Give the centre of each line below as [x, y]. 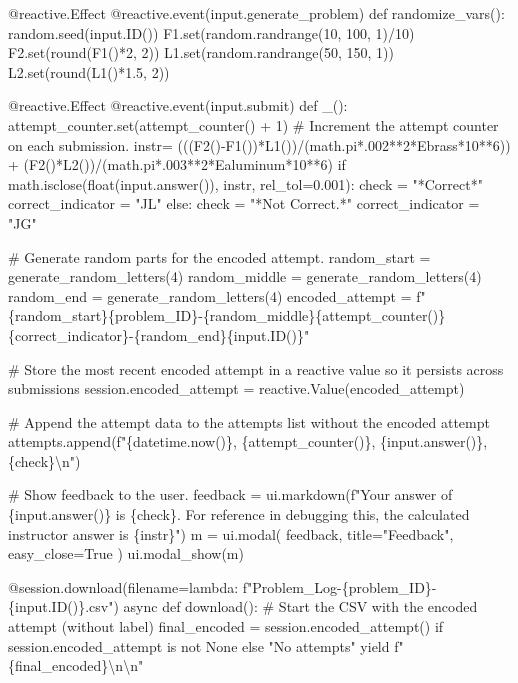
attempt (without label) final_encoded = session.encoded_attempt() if [226, 626]
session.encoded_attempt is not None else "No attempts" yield [199, 645]
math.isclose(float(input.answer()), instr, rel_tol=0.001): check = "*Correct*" [245, 183]
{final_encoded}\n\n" [76, 665]
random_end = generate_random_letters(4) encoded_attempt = [210, 295]
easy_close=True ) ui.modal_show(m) [126, 553]
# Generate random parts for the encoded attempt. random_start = [219, 256]
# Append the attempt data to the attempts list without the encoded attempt [249, 421]
